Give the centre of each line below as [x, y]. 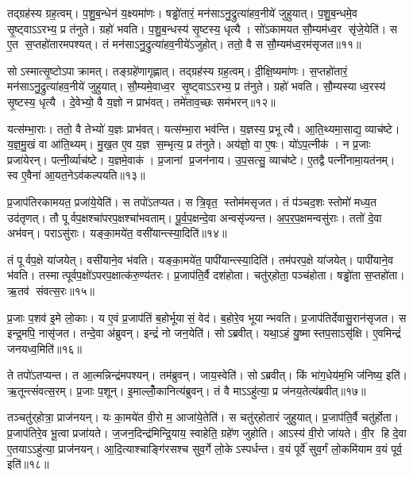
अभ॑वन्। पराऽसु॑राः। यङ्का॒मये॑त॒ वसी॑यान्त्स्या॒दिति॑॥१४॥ [117, 233]
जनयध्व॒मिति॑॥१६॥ [44, 348]
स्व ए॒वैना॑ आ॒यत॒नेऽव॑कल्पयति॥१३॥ [76, 175]
